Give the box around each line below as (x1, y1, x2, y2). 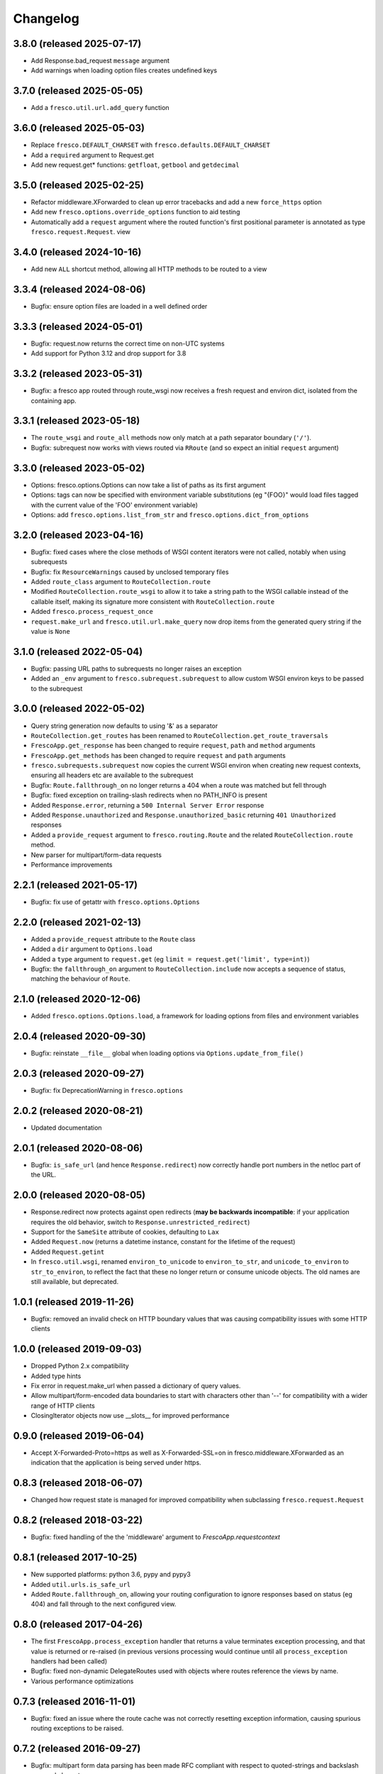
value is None (30, 627, 70, 635)
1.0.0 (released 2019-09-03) (13, 1343, 142, 1355)
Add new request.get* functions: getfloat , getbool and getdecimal (30, 160, 240, 170)
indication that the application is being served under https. (30, 1458, 201, 1467)
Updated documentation (30, 1123, 102, 1132)
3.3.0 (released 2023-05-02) (13, 462, 145, 474)
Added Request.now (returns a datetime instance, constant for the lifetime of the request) (30, 1238, 296, 1246)
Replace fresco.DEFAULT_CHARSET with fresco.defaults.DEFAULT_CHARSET (30, 141, 271, 149)
